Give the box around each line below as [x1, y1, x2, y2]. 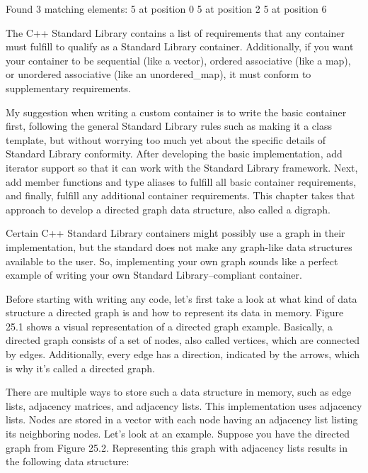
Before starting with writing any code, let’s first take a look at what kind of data [6, 291, 357, 306]
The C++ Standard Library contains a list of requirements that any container [6, 25, 345, 40]
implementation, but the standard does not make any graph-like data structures [6, 239, 352, 254]
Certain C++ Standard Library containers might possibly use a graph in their [6, 226, 345, 240]
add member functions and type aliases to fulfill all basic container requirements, [6, 174, 357, 189]
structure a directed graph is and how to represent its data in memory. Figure [6, 305, 344, 320]
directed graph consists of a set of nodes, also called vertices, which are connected [6, 333, 360, 347]
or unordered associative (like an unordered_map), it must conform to [6, 67, 311, 82]
